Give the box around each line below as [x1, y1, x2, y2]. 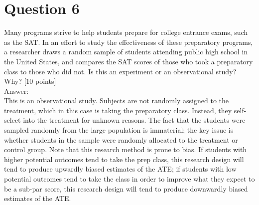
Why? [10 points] [4, 76, 56, 86]
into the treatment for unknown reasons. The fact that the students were [23, 115, 246, 125]
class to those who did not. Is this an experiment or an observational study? [4, 66, 237, 76]
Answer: [4, 85, 29, 96]
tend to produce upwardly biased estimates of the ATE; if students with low [4, 164, 237, 174]
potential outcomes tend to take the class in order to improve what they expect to [4, 174, 255, 184]
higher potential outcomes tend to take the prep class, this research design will [4, 154, 244, 164]
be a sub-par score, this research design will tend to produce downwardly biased [4, 183, 248, 194]
